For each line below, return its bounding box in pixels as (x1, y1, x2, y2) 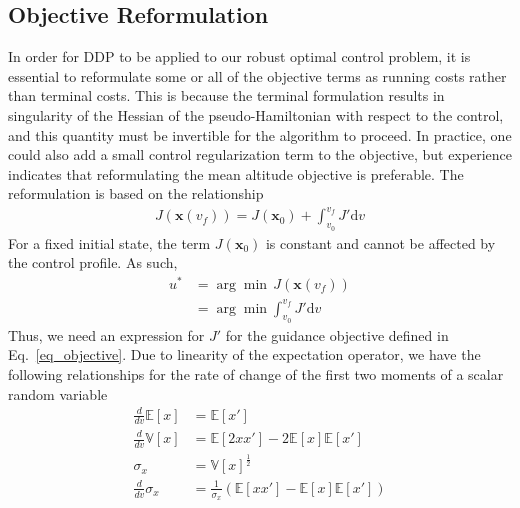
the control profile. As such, (8, 252, 178, 273)
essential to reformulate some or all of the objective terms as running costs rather (8, 65, 507, 86)
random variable (8, 383, 108, 404)
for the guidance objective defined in (225, 324, 449, 345)
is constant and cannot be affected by (265, 232, 496, 253)
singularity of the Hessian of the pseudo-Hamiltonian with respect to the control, (8, 104, 504, 125)
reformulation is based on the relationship (8, 183, 264, 204)
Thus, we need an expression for (8, 324, 205, 345)
